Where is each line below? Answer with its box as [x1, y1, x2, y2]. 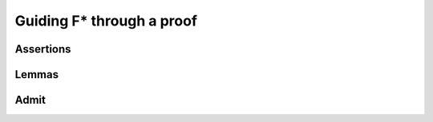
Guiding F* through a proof [14, 12, 198, 30]
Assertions [14, 42, 71, 56]
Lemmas [14, 68, 59, 81]
